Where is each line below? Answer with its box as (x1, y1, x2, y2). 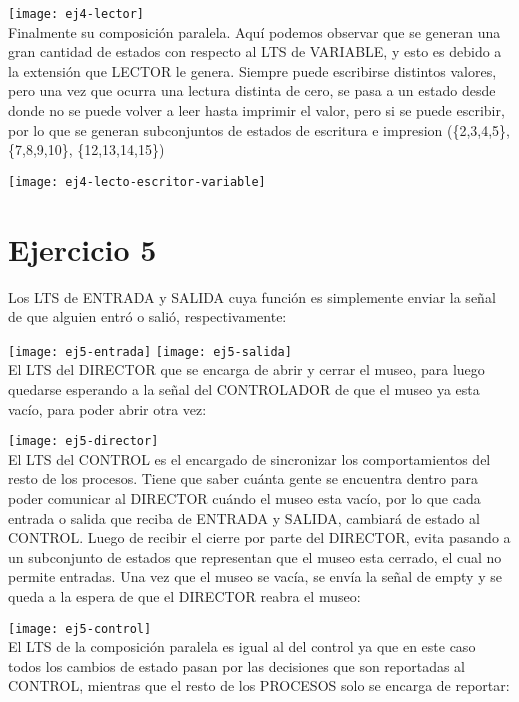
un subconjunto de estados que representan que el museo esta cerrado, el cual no (8, 546, 502, 567)
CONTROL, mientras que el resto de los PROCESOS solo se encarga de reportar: (8, 675, 510, 696)
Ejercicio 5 (8, 228, 157, 269)
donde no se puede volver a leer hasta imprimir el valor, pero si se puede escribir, (8, 100, 505, 121)
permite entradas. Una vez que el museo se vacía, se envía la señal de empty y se (8, 566, 502, 587)
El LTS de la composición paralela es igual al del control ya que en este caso (8, 636, 476, 657)
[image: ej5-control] (8, 621, 152, 636)
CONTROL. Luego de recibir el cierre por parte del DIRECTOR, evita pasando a (8, 527, 511, 548)
